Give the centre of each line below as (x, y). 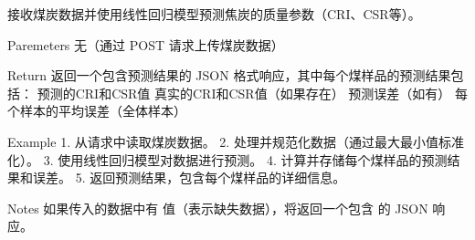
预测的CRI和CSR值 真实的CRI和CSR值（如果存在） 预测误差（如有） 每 (252, 93)
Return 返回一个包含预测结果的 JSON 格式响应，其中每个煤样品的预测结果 (229, 75)
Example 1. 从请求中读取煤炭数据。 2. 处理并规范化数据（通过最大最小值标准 (236, 141)
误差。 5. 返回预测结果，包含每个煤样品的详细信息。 (189, 177)
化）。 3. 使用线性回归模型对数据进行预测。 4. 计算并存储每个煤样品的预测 (227, 159)
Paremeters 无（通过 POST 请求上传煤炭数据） (146, 44)
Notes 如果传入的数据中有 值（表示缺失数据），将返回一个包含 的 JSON (218, 208)
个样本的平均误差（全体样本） (97, 111)
